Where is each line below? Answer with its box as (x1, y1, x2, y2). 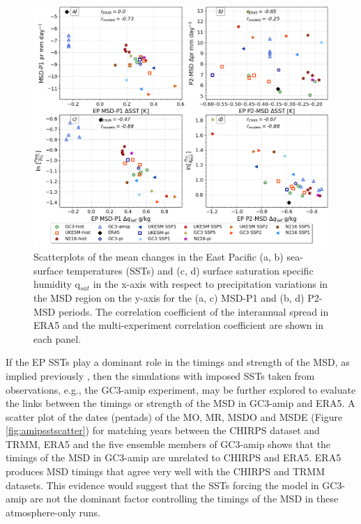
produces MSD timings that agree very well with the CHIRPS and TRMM (6, 464, 325, 479)
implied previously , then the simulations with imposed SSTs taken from (6, 368, 315, 383)
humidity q (33, 277, 80, 291)
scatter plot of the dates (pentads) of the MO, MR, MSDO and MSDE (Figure (6, 409, 343, 424)
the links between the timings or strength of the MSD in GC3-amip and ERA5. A (6, 396, 355, 410)
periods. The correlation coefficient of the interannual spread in (58, 304, 329, 318)
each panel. (33, 331, 82, 346)
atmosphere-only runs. (6, 504, 100, 519)
